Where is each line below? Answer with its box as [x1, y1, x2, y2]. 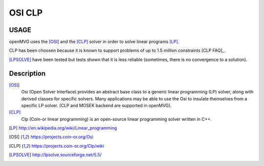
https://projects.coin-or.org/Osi [30, 134, 93, 140]
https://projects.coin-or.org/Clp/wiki [31, 143, 105, 148]
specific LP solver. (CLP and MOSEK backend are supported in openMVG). [21, 102, 172, 108]
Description [9, 69, 46, 77]
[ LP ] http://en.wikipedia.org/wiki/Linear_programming [9, 125, 117, 131]
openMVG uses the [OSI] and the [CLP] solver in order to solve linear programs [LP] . [9, 39, 179, 45]
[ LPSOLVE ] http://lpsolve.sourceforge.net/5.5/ [9, 152, 102, 158]
